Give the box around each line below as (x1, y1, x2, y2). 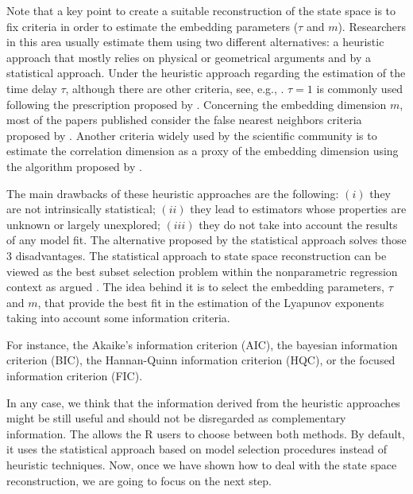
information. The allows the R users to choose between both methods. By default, (6, 425, 405, 441)
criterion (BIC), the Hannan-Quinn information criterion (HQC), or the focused (6, 352, 396, 368)
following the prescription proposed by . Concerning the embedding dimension (6, 95, 387, 112)
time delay (6, 80, 57, 96)
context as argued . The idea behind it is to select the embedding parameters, (6, 278, 385, 295)
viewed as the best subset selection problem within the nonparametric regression (6, 263, 398, 279)
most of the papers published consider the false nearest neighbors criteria (6, 111, 362, 128)
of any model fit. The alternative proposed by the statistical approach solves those (6, 231, 407, 248)
